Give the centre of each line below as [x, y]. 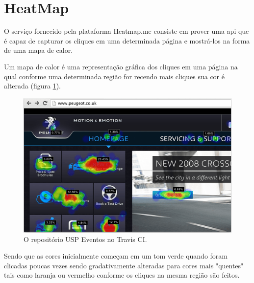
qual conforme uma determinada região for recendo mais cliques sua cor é [114, 76]
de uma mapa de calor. [38, 50]
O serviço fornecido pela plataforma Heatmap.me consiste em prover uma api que [127, 31]
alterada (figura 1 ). [32, 86]
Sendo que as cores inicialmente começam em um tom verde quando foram [116, 256]
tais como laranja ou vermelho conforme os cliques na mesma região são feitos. [122, 275]
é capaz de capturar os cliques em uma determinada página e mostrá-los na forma [127, 40]
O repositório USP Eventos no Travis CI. [85, 239]
